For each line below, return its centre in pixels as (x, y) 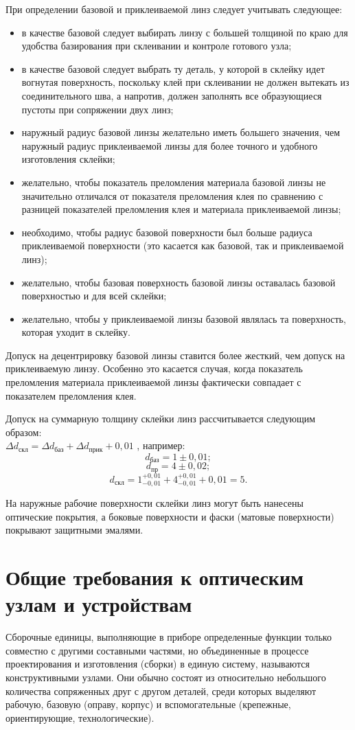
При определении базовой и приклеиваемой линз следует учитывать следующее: (174, 9)
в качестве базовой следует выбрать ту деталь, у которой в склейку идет (173, 68)
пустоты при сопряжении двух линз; (98, 109)
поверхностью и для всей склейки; (94, 296)
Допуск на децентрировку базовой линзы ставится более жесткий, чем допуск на (175, 355)
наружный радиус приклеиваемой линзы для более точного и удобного (170, 145)
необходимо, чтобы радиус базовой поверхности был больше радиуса (167, 232)
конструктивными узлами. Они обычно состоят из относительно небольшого (166, 677)
